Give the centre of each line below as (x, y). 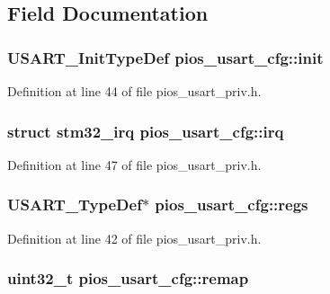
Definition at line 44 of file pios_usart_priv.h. (134, 91)
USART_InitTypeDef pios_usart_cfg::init (165, 57)
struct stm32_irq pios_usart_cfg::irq (146, 131)
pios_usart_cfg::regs (232, 205)
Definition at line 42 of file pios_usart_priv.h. (134, 238)
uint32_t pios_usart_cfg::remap (128, 278)
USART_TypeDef (75, 205)
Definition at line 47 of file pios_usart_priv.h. (134, 164)
